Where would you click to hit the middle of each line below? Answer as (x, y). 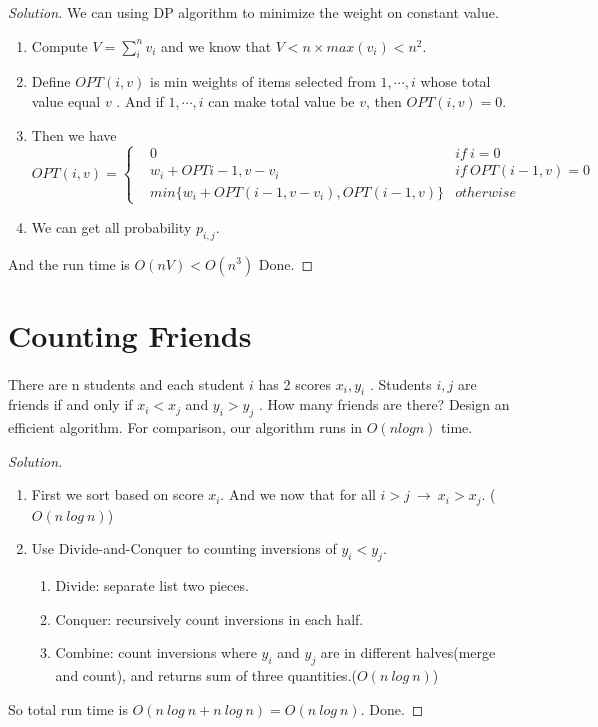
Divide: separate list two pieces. (152, 585)
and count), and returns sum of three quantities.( (206, 675)
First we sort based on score (117, 494)
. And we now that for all (298, 494)
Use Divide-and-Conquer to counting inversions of (184, 548)
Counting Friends (130, 334)
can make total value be (281, 100)
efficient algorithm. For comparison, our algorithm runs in (185, 427)
